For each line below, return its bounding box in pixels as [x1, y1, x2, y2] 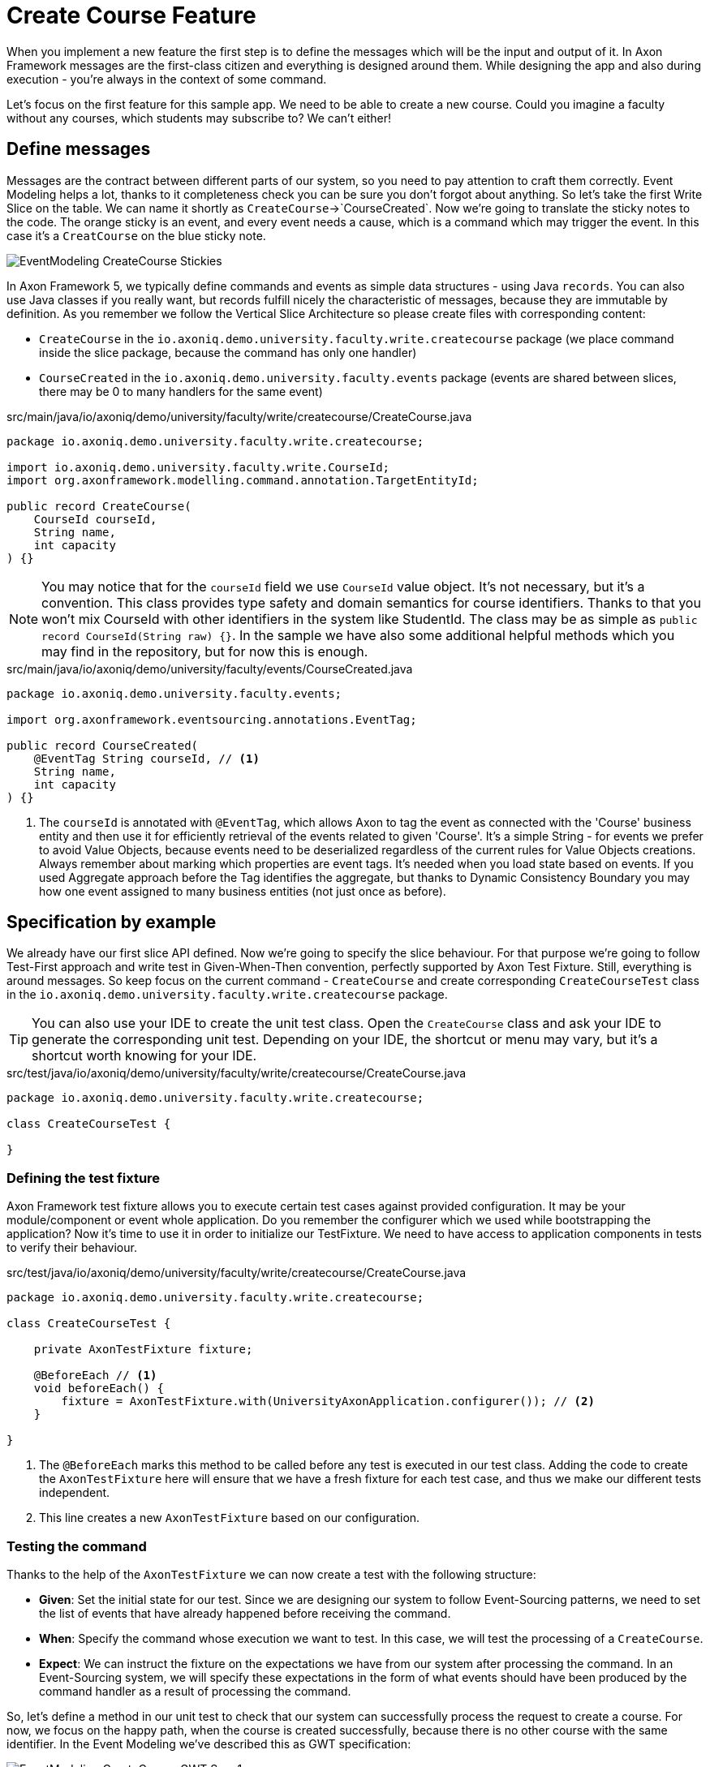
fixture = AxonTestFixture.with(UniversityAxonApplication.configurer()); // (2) [61, 1395, 595, 1408]
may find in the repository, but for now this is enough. [41, 643, 368, 660]
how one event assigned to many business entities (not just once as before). [39, 883, 446, 898]
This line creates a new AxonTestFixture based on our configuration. [39, 1511, 420, 1525]
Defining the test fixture [6, 1169, 161, 1186]
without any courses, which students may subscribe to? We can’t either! [6, 110, 392, 125]
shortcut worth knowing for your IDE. [32, 1047, 257, 1064]
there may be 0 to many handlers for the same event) [39, 384, 323, 398]
